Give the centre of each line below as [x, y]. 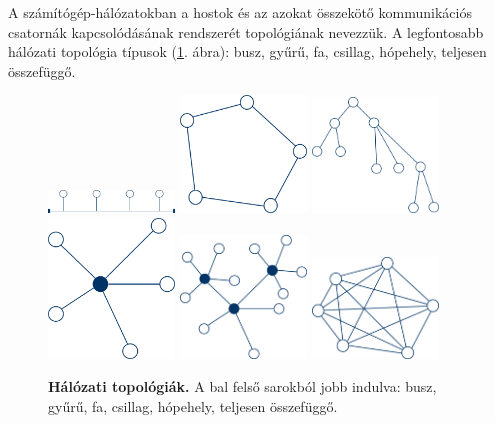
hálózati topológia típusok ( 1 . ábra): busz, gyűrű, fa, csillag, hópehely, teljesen [247, 51]
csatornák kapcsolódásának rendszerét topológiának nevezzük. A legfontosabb [246, 31]
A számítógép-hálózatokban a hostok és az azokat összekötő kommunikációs [240, 12]
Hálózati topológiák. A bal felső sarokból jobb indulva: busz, [242, 386]
